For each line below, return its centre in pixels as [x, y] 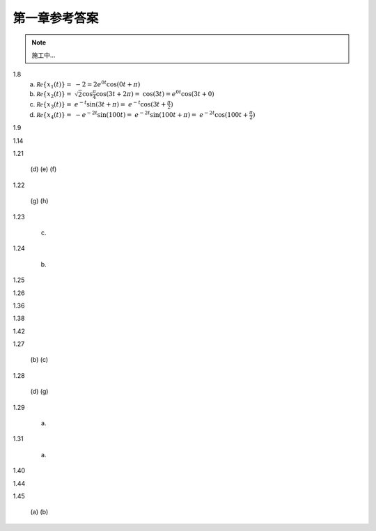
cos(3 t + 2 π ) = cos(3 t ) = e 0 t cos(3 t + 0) [155, 94]
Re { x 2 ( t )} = [54, 95]
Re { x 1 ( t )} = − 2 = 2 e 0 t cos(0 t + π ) [88, 85]
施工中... [44, 55]
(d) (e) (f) [44, 169]
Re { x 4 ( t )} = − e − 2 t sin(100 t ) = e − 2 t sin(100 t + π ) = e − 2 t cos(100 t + [142, 115]
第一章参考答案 [56, 18]
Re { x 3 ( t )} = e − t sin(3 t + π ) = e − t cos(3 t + [101, 105]
